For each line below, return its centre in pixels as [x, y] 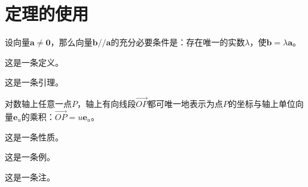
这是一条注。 [30, 177]
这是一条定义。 [34, 62]
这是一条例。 [30, 157]
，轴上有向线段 [106, 104]
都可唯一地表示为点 [185, 104]
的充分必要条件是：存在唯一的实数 [178, 42]
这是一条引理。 [34, 82]
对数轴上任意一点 [38, 104]
